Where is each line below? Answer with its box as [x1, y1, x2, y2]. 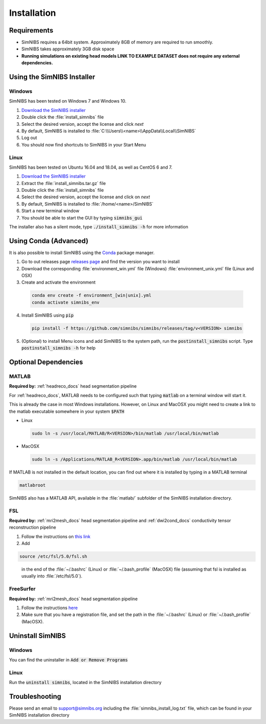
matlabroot [19, 482, 46, 488]
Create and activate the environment [21, 279, 96, 286]
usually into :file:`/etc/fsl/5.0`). [21, 573, 83, 579]
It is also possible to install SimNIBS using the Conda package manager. [9, 250, 155, 255]
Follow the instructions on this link [21, 533, 91, 540]
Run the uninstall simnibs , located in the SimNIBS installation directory [9, 680, 162, 686]
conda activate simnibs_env [32, 299, 100, 305]
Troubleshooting [9, 692, 62, 700]
